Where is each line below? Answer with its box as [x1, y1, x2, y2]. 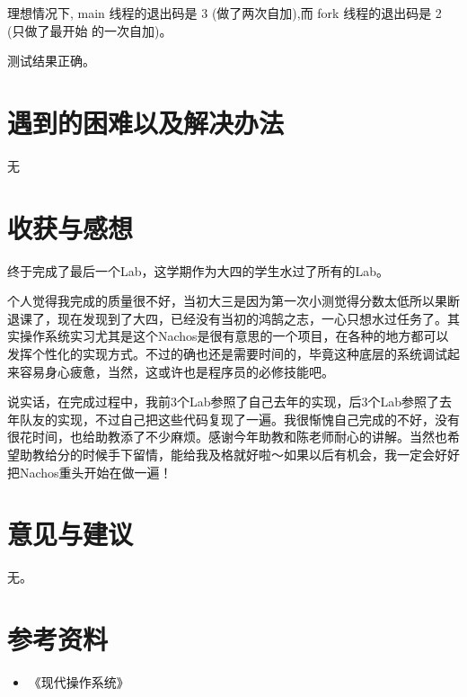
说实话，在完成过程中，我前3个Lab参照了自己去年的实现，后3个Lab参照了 [7, 392, 440, 411]
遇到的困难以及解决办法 [7, 103, 285, 140]
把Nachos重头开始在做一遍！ [7, 462, 172, 481]
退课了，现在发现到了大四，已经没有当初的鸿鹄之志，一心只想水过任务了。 [7, 308, 447, 327]
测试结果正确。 [7, 51, 95, 70]
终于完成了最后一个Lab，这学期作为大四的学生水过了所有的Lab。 [7, 261, 390, 280]
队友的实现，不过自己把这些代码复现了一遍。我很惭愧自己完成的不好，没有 [19, 409, 460, 428]
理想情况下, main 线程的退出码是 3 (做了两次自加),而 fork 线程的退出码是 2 [7, 4, 442, 22]
